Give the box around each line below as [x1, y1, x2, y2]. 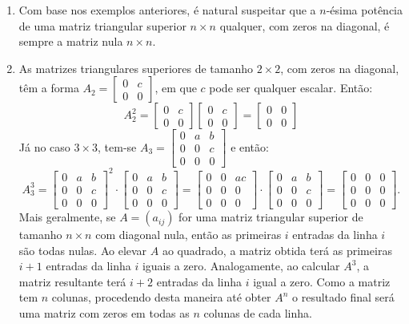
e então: [231, 138, 269, 155]
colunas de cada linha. [203, 305, 312, 322]
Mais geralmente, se [18, 209, 116, 225]
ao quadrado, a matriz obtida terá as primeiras [162, 241, 392, 258]
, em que [154, 79, 197, 96]
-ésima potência [326, 2, 403, 18]
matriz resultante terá [18, 273, 126, 290]
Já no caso [18, 138, 70, 155]
